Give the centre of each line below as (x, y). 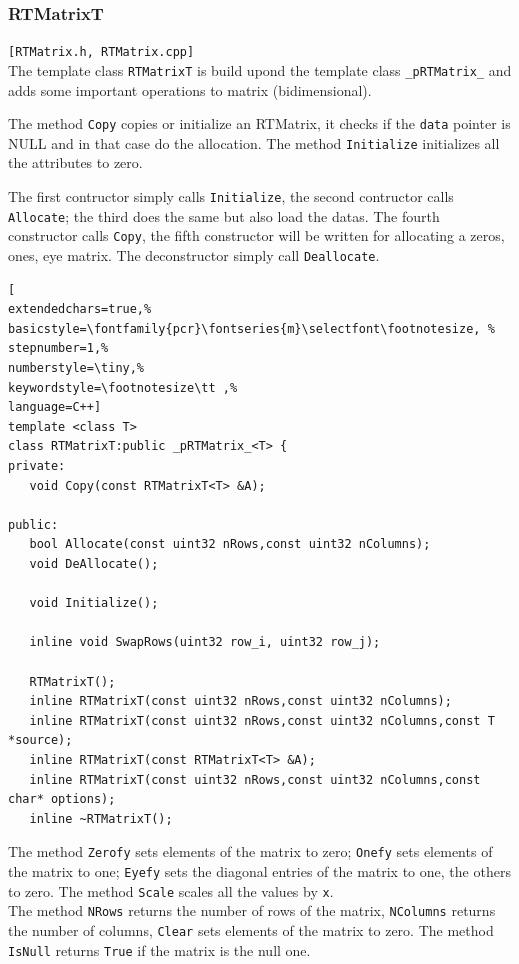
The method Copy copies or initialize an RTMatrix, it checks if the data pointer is (259, 123)
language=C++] (55, 407)
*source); (40, 740)
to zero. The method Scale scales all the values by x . (171, 890)
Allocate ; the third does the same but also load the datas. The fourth (224, 215)
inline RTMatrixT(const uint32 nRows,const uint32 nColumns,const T (262, 720)
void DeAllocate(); (94, 563)
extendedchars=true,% (80, 309)
